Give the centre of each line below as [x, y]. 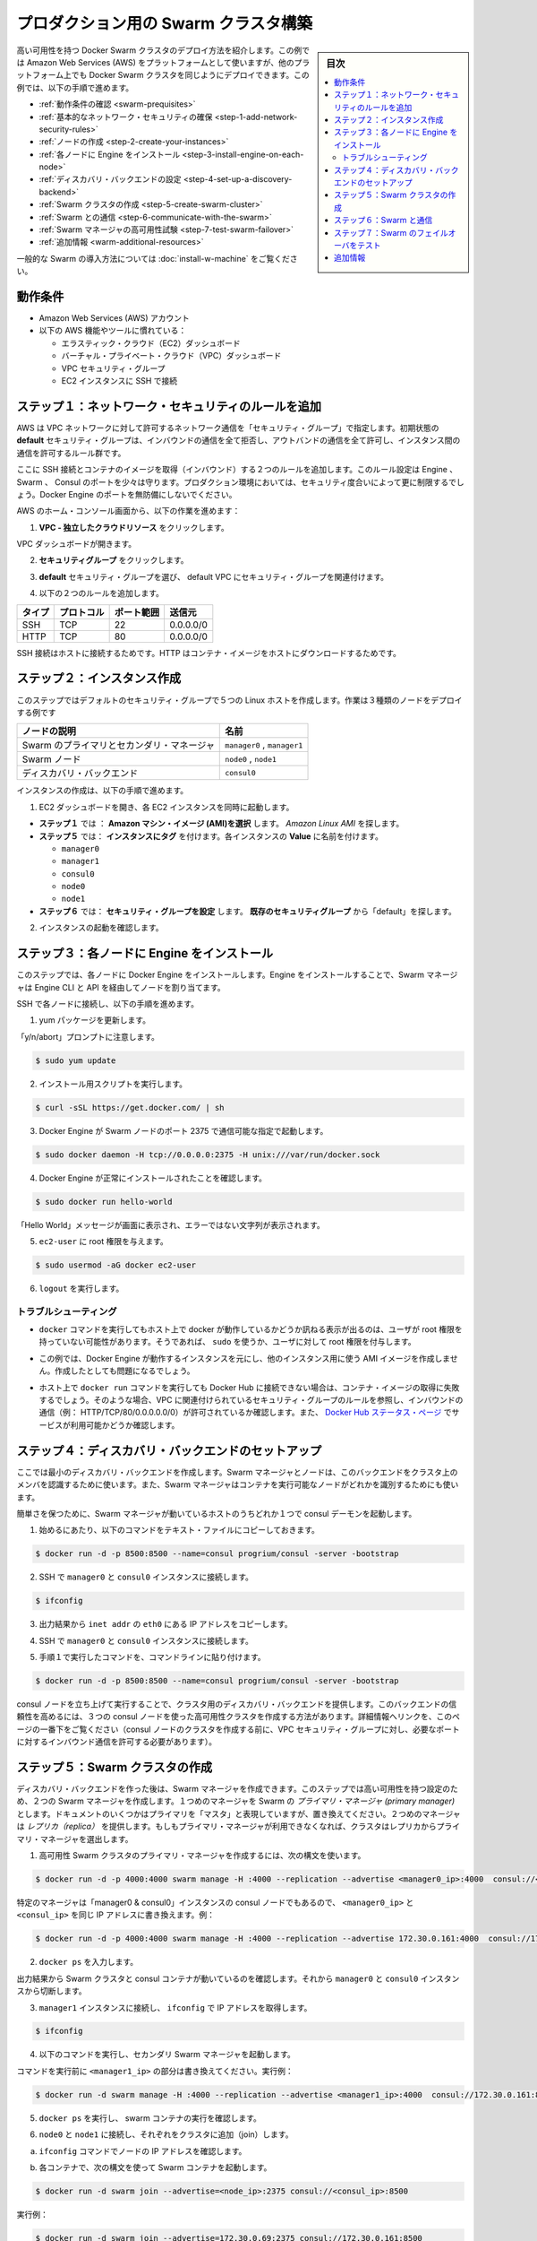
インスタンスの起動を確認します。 [102, 928]
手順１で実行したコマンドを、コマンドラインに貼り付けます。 [152, 1657]
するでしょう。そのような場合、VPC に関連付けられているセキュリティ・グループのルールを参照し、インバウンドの [251, 1400]
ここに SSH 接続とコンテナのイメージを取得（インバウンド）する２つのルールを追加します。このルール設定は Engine [232, 470]
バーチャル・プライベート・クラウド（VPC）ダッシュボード [171, 356]
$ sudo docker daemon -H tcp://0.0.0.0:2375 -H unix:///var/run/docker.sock [208, 1155]
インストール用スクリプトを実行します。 [113, 1084]
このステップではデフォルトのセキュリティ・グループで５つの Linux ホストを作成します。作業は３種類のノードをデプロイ [239, 700]
